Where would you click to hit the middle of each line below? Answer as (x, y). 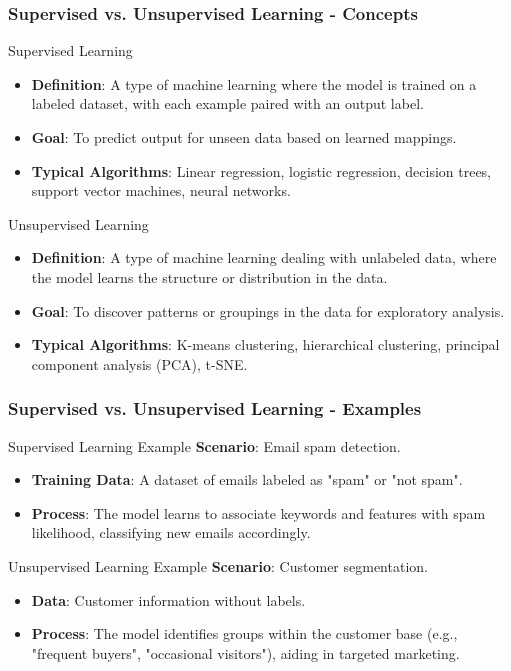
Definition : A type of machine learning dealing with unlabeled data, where (264, 257)
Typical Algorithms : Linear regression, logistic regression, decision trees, (261, 170)
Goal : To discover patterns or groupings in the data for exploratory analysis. (268, 310)
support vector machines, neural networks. (161, 190)
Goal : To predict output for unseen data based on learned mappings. (244, 137)
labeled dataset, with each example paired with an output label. (227, 103)
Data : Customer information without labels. (168, 599)
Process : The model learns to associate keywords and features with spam (258, 512)
